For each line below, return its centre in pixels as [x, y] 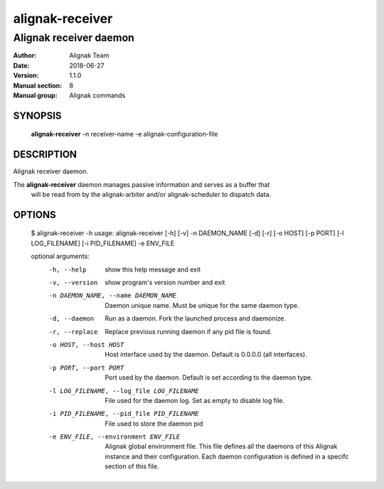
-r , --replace [73, 332]
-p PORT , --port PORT [86, 367]
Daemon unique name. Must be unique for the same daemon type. [202, 305]
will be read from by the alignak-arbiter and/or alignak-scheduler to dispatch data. [151, 195]
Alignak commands [97, 95]
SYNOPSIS [37, 115]
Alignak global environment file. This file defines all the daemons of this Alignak [221, 446]
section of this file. [132, 466]
